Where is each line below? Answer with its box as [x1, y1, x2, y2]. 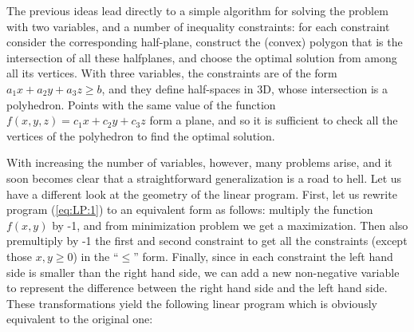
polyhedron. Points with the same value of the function [6, 96, 276, 113]
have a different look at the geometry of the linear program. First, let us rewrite [6, 185, 397, 202]
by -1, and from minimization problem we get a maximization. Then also [52, 216, 408, 233]
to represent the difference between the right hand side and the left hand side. [6, 279, 388, 296]
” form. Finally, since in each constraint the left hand [133, 247, 393, 264]
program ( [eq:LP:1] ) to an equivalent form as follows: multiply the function [6, 201, 373, 218]
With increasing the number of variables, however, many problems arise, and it [6, 154, 392, 171]
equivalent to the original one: [6, 310, 153, 327]
